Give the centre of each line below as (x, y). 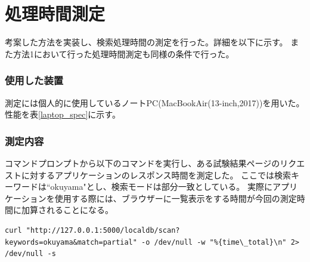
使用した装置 (34, 80)
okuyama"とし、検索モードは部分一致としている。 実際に (161, 187)
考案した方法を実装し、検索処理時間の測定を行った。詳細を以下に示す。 (146, 42)
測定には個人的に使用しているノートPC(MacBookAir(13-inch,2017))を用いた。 (155, 102)
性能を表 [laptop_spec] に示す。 (63, 114)
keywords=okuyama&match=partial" (71, 242)
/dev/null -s (30, 254)
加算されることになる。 (67, 210)
